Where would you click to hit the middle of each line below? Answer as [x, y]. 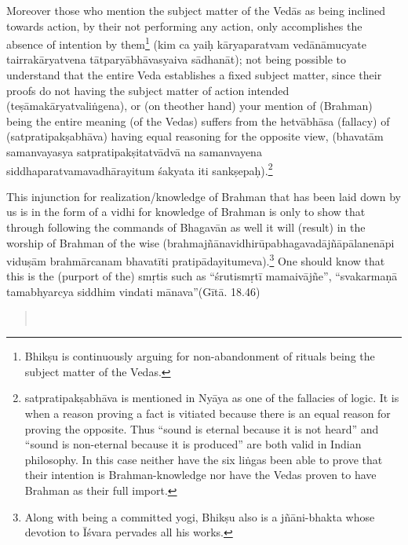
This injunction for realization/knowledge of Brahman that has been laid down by [204, 196]
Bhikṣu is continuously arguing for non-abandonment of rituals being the [200, 356]
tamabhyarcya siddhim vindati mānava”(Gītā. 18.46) [133, 292]
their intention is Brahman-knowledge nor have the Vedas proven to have [200, 475]
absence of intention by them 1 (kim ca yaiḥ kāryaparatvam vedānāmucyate [187, 43]
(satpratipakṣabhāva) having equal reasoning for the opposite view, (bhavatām [195, 136]
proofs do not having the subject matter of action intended [148, 90]
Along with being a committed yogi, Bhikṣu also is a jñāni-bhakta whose [200, 516]
